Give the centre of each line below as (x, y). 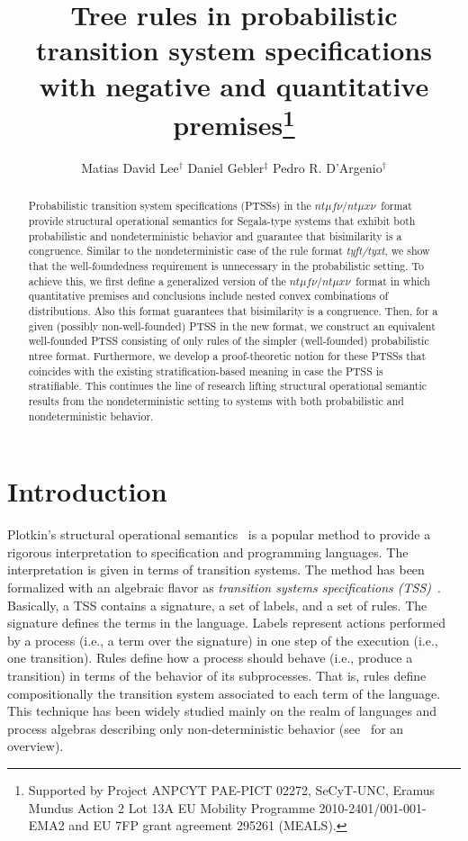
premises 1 (234, 122)
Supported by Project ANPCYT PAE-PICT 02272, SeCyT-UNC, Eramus (232, 789)
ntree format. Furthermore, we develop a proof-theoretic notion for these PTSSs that (227, 355)
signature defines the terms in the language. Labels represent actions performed (226, 623)
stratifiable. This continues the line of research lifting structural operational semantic (228, 386)
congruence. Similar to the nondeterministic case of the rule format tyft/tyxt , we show (229, 251)
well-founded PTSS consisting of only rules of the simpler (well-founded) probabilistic (229, 341)
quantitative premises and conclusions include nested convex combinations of (208, 296)
